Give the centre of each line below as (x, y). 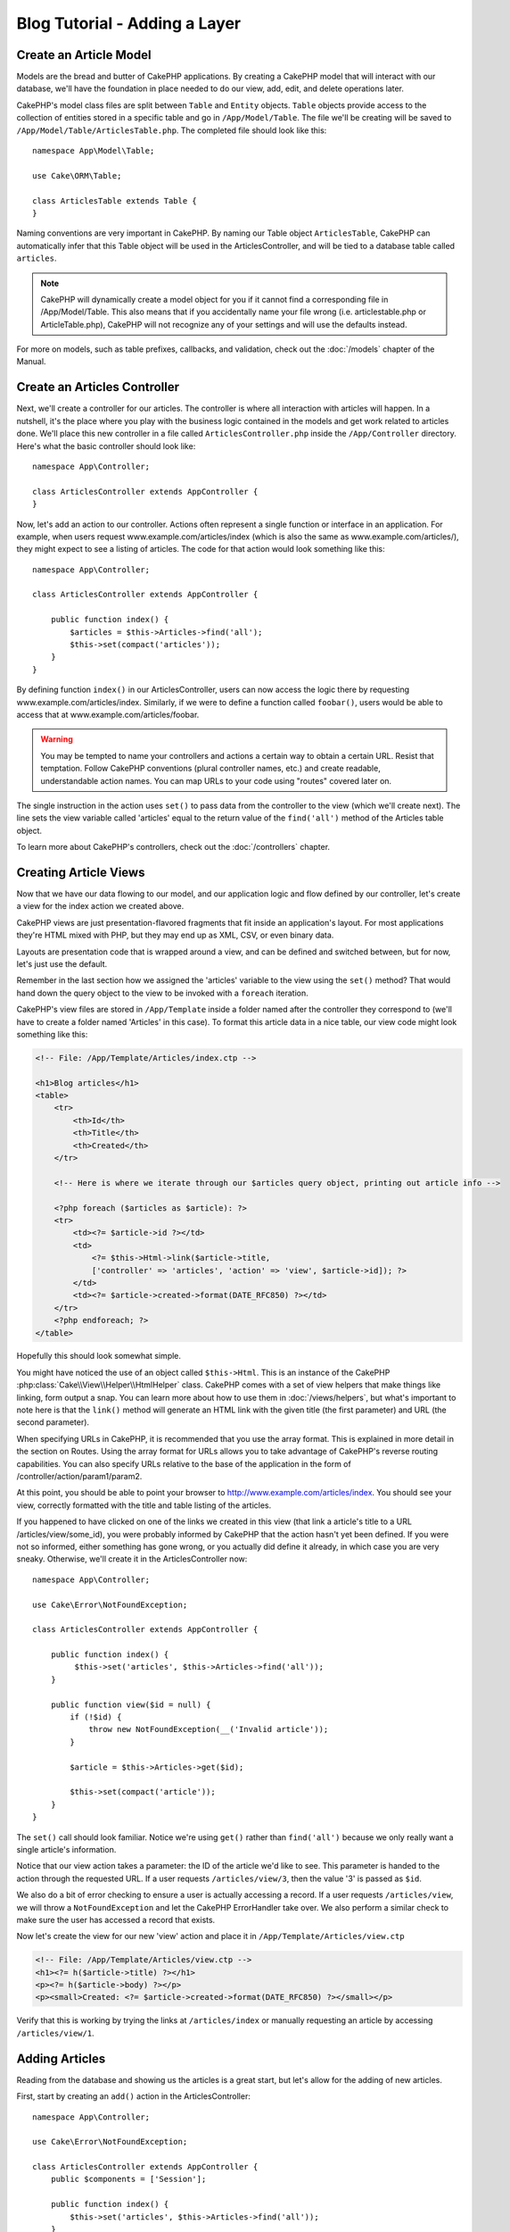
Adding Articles (61, 2058)
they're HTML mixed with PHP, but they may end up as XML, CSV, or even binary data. (175, 935)
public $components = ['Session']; (128, 2179)
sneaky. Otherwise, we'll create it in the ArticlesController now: (132, 1559)
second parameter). (53, 1422)
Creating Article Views (81, 872)
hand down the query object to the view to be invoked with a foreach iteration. (163, 993)
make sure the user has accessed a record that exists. (116, 1920)
